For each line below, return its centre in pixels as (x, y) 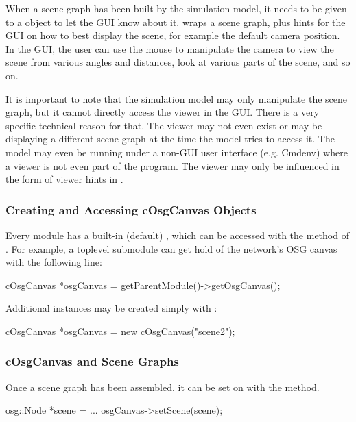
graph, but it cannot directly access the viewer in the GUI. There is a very (163, 112)
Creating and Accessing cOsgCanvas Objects (131, 209)
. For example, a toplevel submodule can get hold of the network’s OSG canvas (171, 248)
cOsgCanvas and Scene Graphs (92, 361)
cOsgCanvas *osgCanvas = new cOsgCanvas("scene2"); (120, 331)
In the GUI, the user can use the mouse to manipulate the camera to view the (170, 48)
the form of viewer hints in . (64, 179)
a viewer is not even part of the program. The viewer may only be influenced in (173, 165)
